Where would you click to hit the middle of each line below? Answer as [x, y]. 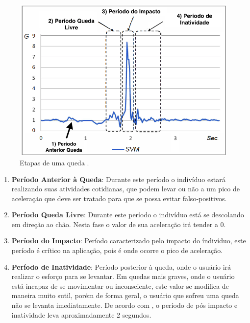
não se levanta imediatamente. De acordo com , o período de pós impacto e [125, 305]
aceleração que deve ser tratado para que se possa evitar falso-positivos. [119, 198]
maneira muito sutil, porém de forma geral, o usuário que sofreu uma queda [125, 295]
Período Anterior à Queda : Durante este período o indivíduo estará [118, 179]
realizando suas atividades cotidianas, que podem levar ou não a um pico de [125, 189]
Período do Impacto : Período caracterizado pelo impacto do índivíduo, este [129, 241]
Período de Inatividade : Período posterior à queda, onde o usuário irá [121, 266]
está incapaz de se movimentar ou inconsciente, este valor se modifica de [120, 286]
